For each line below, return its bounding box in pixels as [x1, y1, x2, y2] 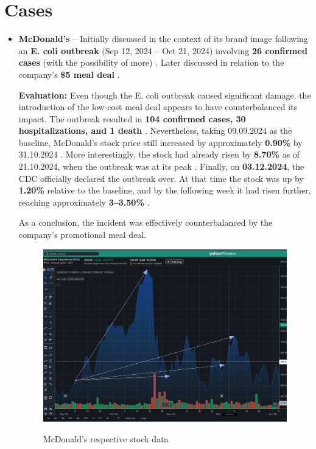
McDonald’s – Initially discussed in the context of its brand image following [18, 32, 308, 45]
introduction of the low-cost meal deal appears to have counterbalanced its [18, 100, 298, 113]
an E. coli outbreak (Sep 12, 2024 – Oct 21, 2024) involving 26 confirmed [18, 44, 307, 57]
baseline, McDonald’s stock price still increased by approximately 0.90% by [18, 136, 303, 148]
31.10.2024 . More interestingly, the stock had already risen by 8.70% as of [18, 148, 300, 161]
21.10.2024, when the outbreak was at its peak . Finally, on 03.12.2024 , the [18, 160, 304, 173]
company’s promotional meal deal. [18, 228, 147, 241]
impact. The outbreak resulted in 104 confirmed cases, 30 [18, 112, 246, 125]
